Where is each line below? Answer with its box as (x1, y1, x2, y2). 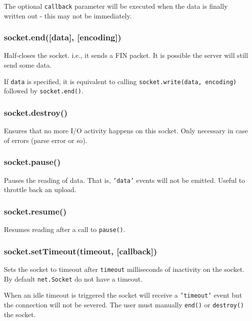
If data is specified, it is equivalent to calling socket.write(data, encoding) (4, 76, 237, 86)
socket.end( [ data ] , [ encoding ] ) (4, 31, 122, 43)
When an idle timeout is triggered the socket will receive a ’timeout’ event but (4, 290, 242, 300)
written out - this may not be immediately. (4, 10, 132, 20)
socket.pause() (4, 156, 61, 168)
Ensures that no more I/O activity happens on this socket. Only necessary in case (4, 125, 248, 136)
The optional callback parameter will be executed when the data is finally (4, 1, 228, 11)
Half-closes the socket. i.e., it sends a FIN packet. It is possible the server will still (4, 50, 248, 60)
